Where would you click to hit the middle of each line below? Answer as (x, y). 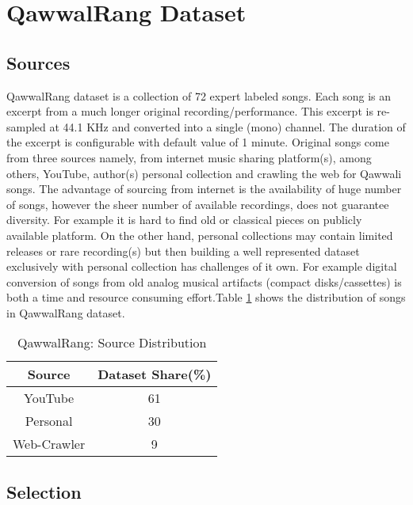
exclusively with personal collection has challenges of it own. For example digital (202, 266)
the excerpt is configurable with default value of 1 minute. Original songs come (198, 142)
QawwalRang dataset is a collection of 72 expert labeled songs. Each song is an (199, 95)
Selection (44, 491)
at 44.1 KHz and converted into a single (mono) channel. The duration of (228, 126)
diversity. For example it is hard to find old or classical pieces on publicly (184, 220)
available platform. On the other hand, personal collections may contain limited (200, 235)
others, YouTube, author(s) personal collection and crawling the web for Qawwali (204, 173)
